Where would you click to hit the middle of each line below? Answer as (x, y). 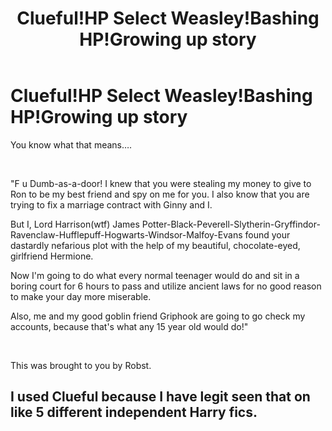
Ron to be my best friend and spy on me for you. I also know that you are (160, 194)
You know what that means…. (71, 144)
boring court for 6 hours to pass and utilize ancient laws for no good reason (166, 286)
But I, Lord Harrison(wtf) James (75, 224)
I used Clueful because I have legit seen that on (160, 397)
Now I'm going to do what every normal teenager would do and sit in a (155, 275)
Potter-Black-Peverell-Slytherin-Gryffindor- (231, 224)
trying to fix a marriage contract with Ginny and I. (111, 204)
